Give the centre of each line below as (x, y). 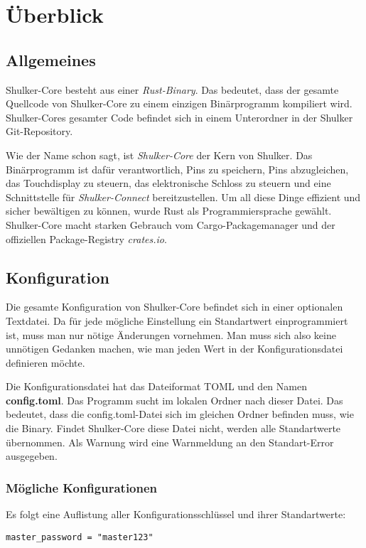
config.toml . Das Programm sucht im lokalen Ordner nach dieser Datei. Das (174, 400)
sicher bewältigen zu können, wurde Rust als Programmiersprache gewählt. (169, 211)
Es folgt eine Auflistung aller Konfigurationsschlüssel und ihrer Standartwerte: (176, 514)
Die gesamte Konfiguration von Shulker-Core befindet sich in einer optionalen (174, 307)
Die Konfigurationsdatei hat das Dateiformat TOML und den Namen (156, 386)
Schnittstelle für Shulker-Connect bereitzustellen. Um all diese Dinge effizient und (183, 197)
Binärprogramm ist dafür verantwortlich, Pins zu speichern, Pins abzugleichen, (177, 169)
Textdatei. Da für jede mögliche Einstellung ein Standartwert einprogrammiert (177, 320)
